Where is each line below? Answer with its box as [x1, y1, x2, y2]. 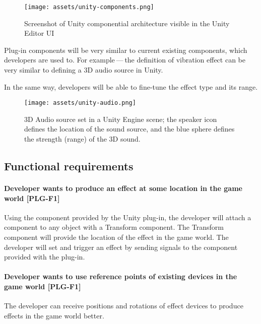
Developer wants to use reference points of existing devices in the [4, 271, 237, 282]
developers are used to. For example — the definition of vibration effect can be [4, 54, 245, 65]
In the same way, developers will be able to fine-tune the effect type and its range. [4, 81, 258, 92]
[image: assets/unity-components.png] [24, 4, 154, 11]
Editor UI [24, 28, 54, 38]
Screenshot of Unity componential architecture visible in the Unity [24, 18, 230, 28]
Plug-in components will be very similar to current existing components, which [4, 44, 247, 55]
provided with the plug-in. [4, 251, 85, 262]
